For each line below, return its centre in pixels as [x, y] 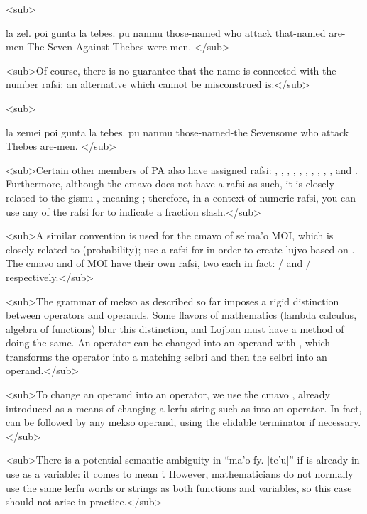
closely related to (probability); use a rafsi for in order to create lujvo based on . [180, 249]
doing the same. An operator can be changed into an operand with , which [168, 343]
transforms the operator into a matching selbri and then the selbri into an [166, 356]
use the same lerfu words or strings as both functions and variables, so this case [179, 487]
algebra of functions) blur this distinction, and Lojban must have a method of [175, 328]
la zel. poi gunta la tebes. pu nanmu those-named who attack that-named [166, 32]
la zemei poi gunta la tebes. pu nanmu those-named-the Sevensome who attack [177, 132]
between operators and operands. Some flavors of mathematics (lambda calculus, [181, 315]
